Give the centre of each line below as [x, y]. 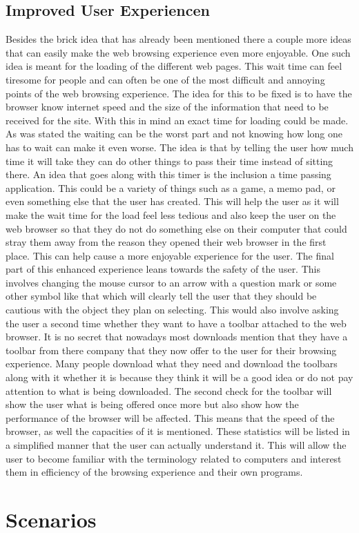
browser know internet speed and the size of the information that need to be [167, 107]
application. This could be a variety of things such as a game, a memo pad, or [171, 187]
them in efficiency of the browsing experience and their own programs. [154, 472]
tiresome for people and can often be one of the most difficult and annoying [165, 79]
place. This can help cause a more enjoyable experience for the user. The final [170, 255]
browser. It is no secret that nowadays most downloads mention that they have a [177, 337]
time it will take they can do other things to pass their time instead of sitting [169, 161]
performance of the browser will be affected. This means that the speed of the [170, 417]
